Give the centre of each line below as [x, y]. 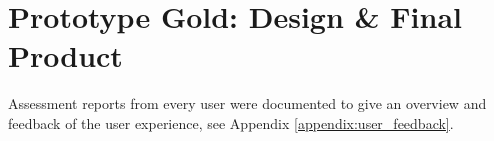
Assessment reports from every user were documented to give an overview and [247, 103]
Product [65, 55]
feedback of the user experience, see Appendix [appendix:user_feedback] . [231, 122]
